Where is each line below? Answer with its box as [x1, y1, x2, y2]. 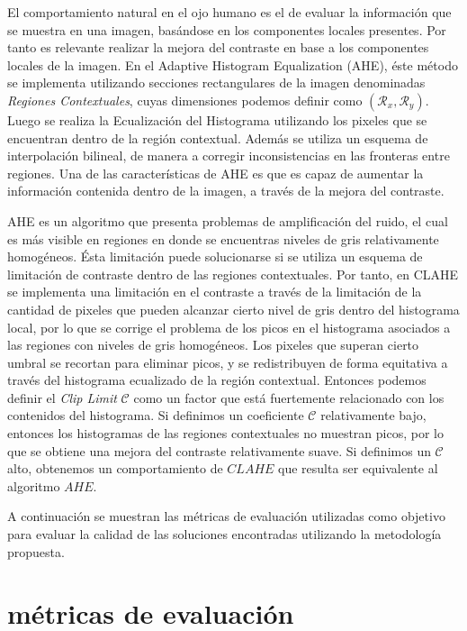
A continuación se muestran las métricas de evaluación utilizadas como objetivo [7, 507, 445, 526]
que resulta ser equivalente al [278, 459, 438, 478]
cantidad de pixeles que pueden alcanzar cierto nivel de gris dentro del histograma [7, 299, 460, 318]
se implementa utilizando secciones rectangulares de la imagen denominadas [7, 73, 426, 92]
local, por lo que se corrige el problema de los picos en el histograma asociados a [7, 317, 451, 336]
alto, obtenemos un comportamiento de [7, 459, 223, 478]
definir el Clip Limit [7, 388, 117, 407]
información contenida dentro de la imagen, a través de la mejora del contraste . [7, 181, 445, 200]
